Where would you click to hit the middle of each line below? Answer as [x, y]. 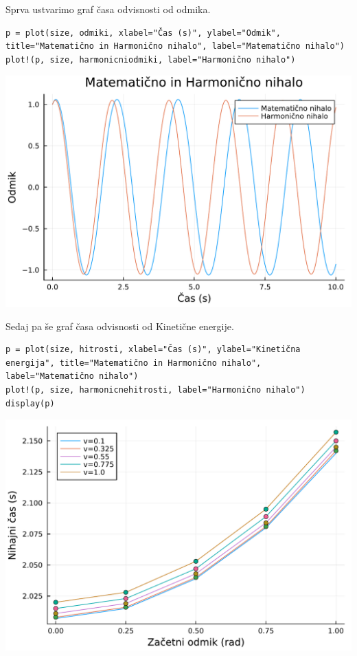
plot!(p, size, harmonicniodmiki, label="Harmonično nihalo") [151, 59]
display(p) [30, 403]
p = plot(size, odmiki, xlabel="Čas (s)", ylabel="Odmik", [143, 33]
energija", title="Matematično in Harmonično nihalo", [134, 363]
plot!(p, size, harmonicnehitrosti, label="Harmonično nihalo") [156, 390]
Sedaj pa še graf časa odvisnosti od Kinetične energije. [120, 326]
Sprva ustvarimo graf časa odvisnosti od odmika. [108, 9]
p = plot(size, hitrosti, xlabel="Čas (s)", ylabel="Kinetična [153, 350]
